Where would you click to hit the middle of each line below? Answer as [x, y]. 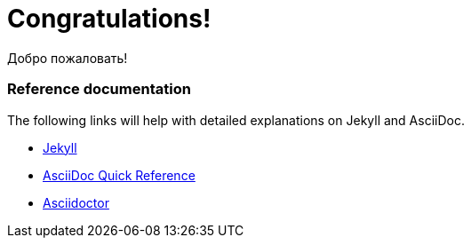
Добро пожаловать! [68, 58]
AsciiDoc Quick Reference [119, 175]
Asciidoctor [76, 202]
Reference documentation [99, 89]
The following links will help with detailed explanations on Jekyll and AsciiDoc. [236, 120]
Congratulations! [109, 19]
